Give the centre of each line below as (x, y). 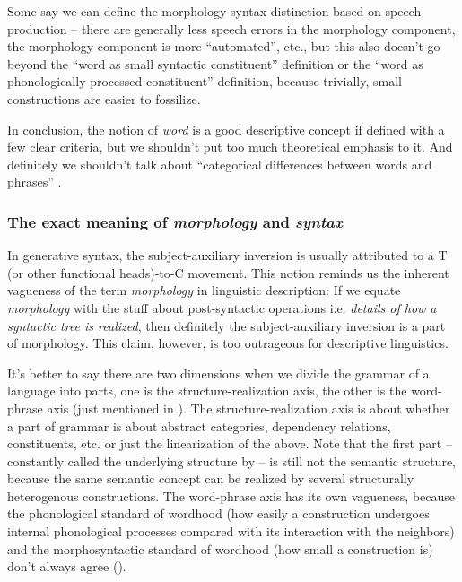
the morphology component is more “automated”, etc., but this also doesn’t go (224, 46)
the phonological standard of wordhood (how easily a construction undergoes (218, 513)
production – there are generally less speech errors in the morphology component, (231, 28)
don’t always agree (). (67, 566)
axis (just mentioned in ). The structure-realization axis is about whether (248, 408)
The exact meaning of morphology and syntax (175, 221)
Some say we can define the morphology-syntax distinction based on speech (214, 11)
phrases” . (35, 182)
